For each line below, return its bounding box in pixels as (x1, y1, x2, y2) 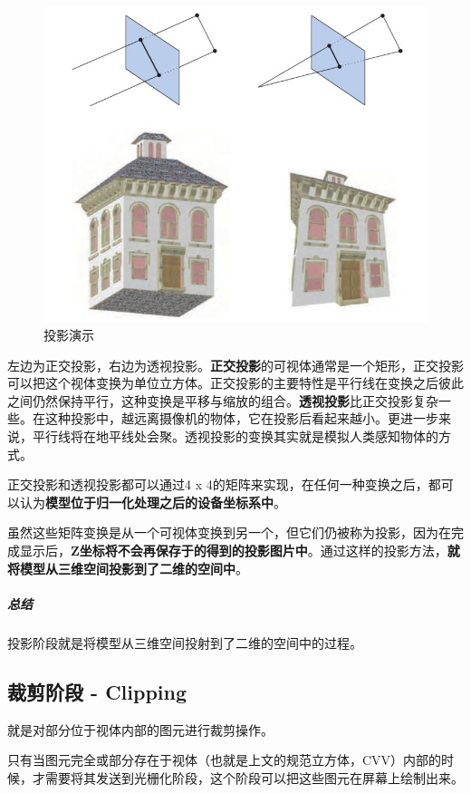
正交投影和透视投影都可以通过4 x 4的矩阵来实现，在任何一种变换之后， (7, 475, 428, 494)
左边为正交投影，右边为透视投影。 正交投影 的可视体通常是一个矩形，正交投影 (7, 355, 464, 374)
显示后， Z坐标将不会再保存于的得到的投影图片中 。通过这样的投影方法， (19, 540, 447, 559)
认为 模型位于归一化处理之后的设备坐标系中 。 (19, 492, 286, 511)
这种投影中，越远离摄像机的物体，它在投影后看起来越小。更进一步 (44, 409, 438, 428)
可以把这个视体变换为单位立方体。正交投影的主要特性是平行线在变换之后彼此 (7, 373, 464, 392)
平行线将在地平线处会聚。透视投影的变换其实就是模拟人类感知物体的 (32, 427, 438, 445)
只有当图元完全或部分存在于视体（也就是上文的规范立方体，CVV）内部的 (7, 750, 442, 769)
